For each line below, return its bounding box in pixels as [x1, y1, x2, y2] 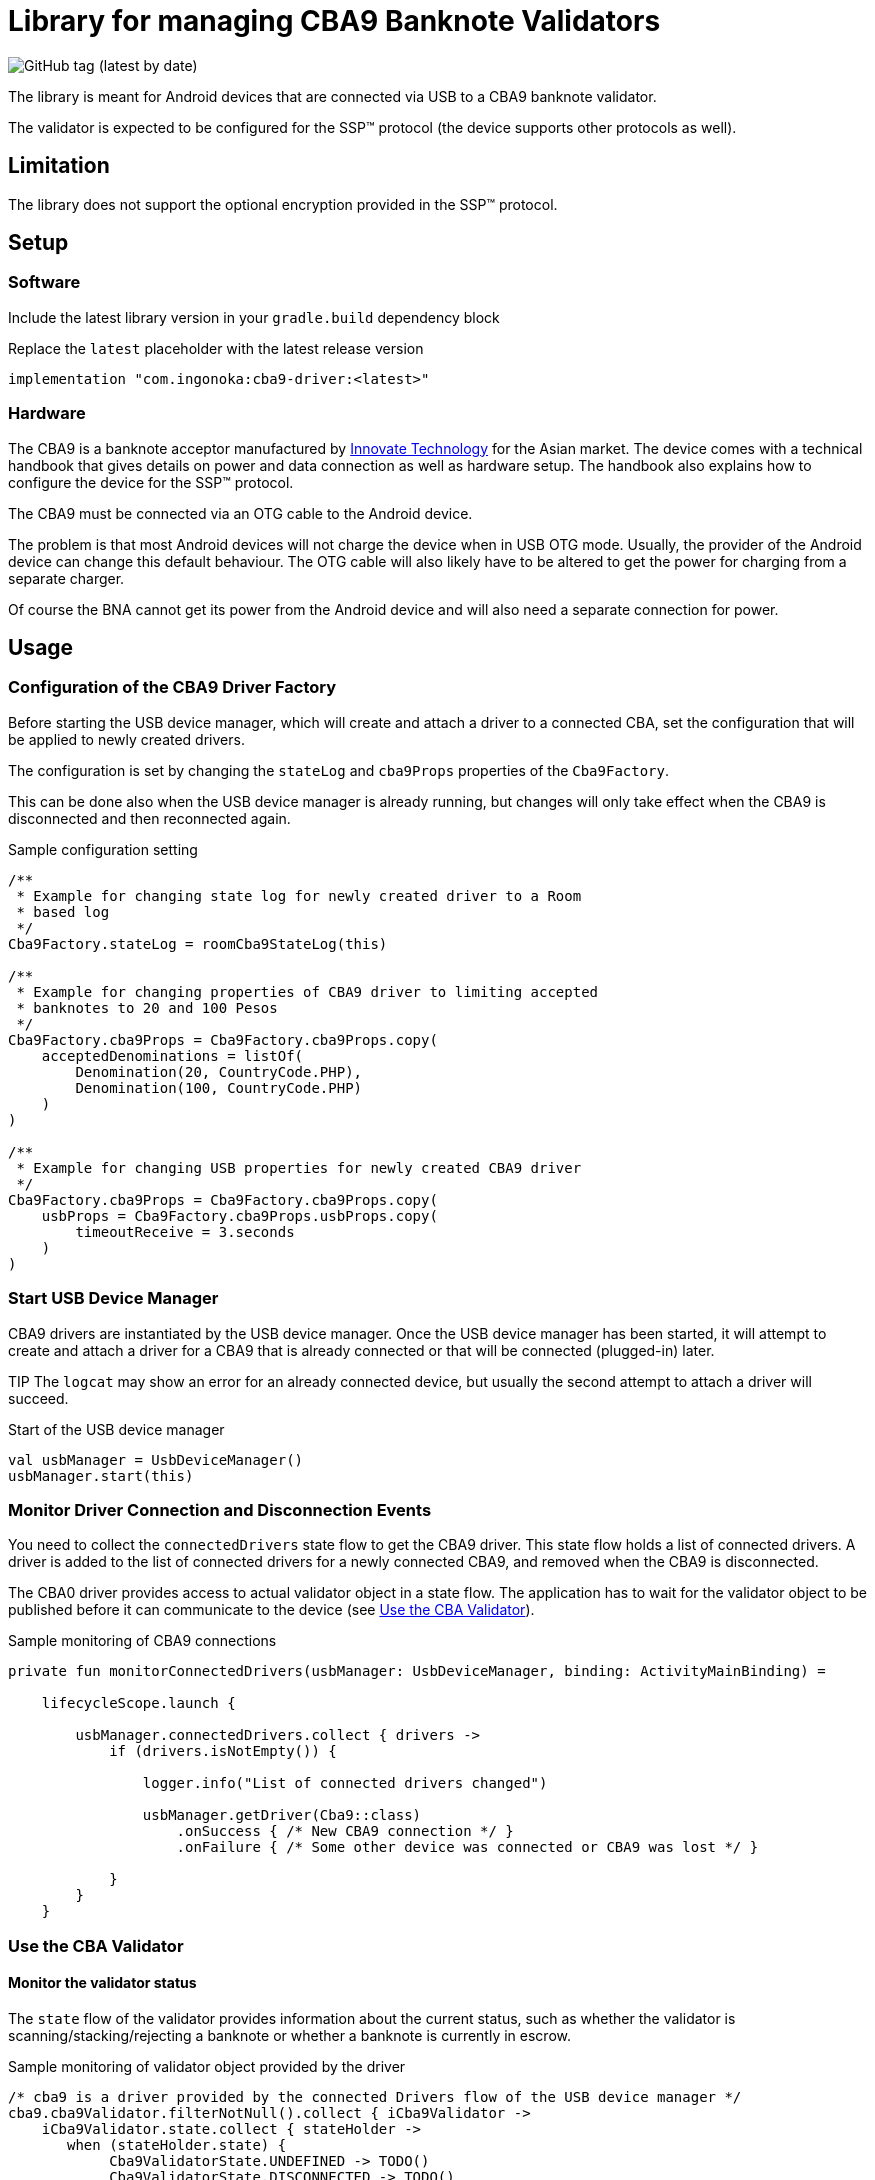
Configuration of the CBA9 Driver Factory [8, 677, 337, 698]
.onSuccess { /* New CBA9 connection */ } [176, 1823, 514, 1840]
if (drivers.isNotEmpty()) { [109, 1743, 337, 1760]
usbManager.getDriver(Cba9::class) [142, 1807, 422, 1824]
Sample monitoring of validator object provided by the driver [8, 2057, 406, 2075]
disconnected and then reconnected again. [8, 809, 291, 827]
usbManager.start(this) [8, 1467, 194, 1484]
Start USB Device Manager [8, 1288, 219, 1309]
